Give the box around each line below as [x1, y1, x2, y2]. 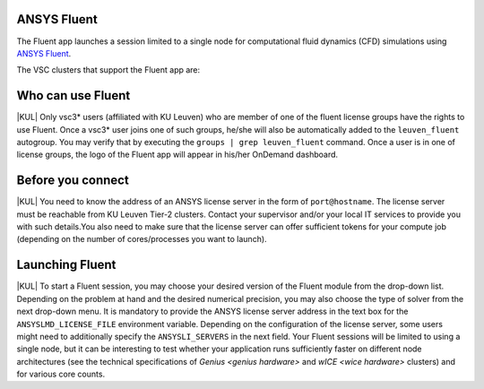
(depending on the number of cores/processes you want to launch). [16, 234, 268, 245]
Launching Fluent [16, 257, 117, 272]
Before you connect [16, 173, 129, 188]
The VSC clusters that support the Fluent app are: [16, 65, 201, 75]
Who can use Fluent [16, 88, 131, 103]
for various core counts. [16, 368, 106, 380]
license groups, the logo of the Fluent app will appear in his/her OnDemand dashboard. [16, 149, 339, 160]
